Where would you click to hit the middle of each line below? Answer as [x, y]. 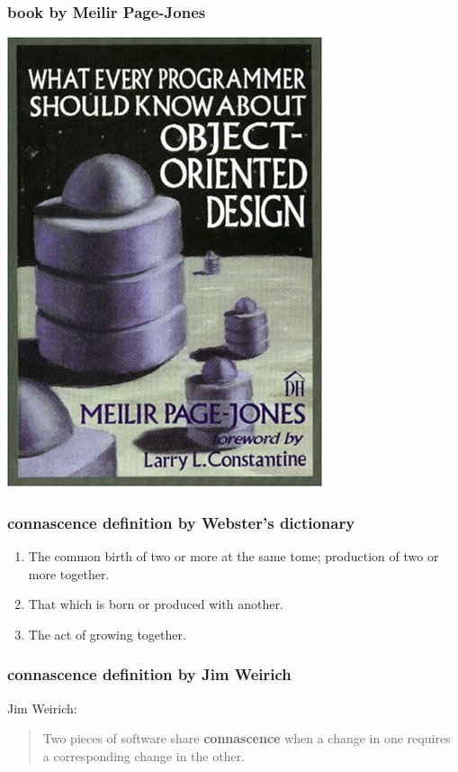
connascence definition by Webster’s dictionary [181, 522]
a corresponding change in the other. [144, 755]
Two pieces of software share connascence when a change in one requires [247, 738]
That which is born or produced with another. [156, 604]
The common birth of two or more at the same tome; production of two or [233, 556]
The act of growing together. [107, 634]
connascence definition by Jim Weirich [149, 674]
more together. [69, 573]
